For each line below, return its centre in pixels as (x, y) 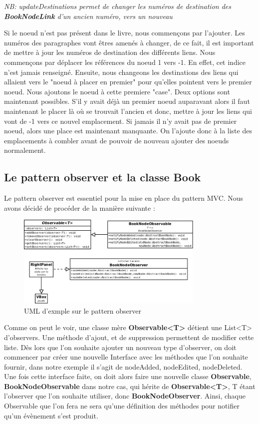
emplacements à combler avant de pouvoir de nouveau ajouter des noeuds (117, 140)
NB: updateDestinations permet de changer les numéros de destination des (118, 6)
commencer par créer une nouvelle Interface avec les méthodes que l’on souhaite (126, 357)
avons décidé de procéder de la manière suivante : (80, 208)
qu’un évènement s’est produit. (51, 415)
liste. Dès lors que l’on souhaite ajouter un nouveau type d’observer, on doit (120, 347)
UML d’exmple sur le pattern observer (83, 310)
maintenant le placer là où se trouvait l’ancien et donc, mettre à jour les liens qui (128, 111)
